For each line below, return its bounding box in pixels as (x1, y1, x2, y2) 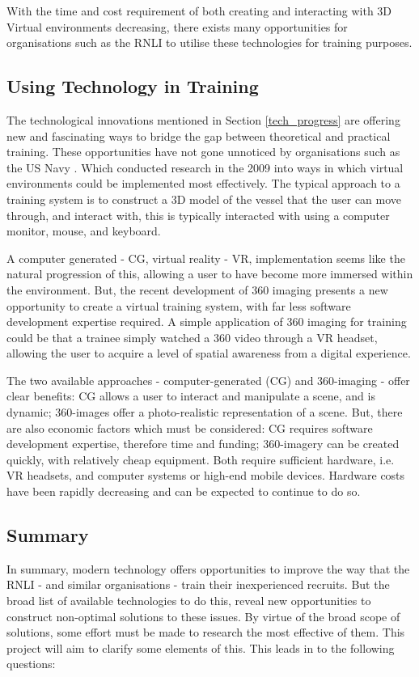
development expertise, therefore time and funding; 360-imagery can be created (6, 435, 400, 452)
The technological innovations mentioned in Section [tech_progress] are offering (6, 111, 400, 128)
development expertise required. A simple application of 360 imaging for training (6, 313, 407, 330)
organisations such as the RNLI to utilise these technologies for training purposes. (6, 34, 413, 51)
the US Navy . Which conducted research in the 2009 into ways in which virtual (6, 159, 404, 176)
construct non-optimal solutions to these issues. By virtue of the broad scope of (6, 607, 400, 624)
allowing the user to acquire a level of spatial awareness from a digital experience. (6, 345, 411, 362)
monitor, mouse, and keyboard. (6, 222, 161, 239)
